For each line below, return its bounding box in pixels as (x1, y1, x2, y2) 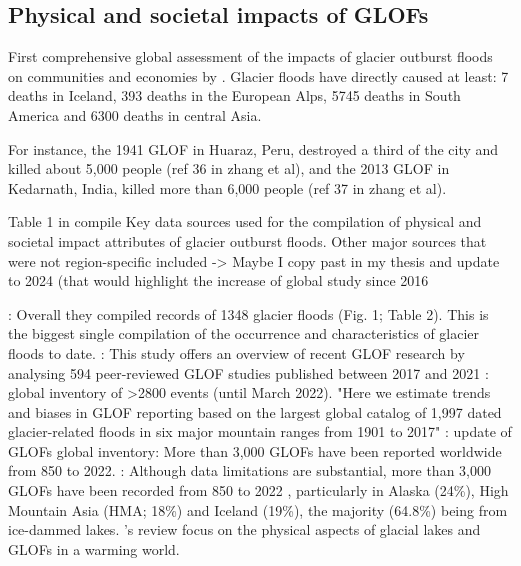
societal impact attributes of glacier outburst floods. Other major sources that (8, 230, 487, 251)
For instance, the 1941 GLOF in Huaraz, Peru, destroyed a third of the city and (8, 138, 499, 159)
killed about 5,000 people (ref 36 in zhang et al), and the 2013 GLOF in (8, 158, 450, 179)
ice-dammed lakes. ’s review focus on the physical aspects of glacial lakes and (8, 519, 481, 540)
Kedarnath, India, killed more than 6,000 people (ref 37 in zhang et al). (8, 177, 447, 198)
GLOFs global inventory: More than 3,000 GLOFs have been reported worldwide (8, 440, 502, 461)
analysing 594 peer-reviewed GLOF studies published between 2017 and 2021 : (8, 362, 489, 383)
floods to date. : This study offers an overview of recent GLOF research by (8, 342, 465, 363)
